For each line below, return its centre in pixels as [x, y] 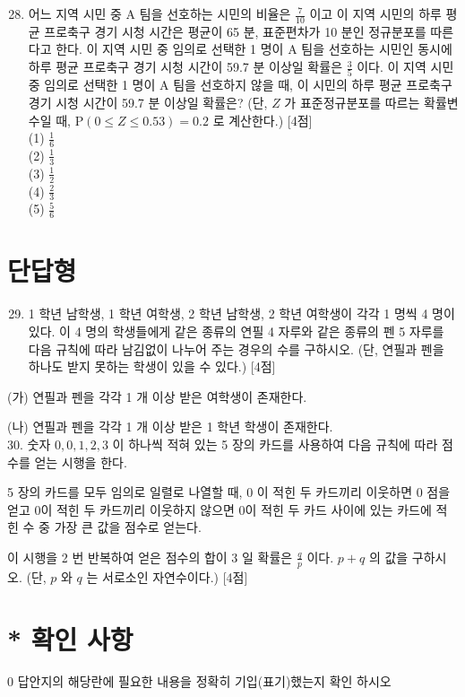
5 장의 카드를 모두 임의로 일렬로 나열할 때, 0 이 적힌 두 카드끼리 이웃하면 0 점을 [229, 492]
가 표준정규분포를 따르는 [352, 102]
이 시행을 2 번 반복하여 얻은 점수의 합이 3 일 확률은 [150, 557]
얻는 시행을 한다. [81, 462]
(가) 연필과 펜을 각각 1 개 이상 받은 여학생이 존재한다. [157, 396]
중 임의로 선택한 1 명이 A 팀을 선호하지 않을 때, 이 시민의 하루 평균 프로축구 [240, 85]
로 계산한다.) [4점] [263, 120]
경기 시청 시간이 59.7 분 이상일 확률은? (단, [148, 102]
